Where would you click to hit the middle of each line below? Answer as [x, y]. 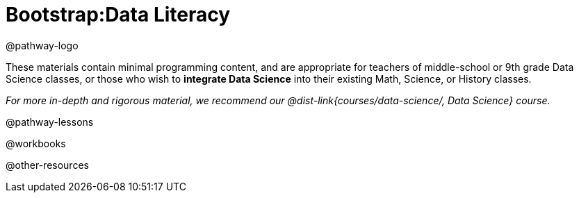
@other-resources [47, 165]
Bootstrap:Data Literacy [118, 15]
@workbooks [36, 143]
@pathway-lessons [50, 122]
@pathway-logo [42, 45]
